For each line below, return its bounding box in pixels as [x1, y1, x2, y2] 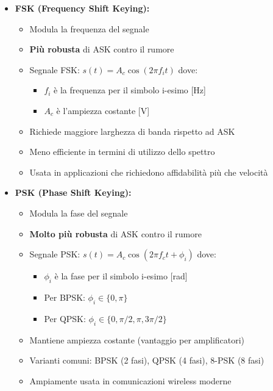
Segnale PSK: [29, 248, 80, 260]
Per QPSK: [44, 312, 86, 325]
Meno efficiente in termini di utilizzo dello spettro [29, 145, 215, 158]
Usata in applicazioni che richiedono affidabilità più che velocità [29, 165, 268, 178]
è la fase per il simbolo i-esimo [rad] [54, 270, 188, 282]
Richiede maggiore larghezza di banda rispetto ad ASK [29, 124, 235, 137]
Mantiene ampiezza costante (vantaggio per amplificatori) [29, 333, 245, 346]
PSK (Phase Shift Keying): [15, 186, 132, 199]
